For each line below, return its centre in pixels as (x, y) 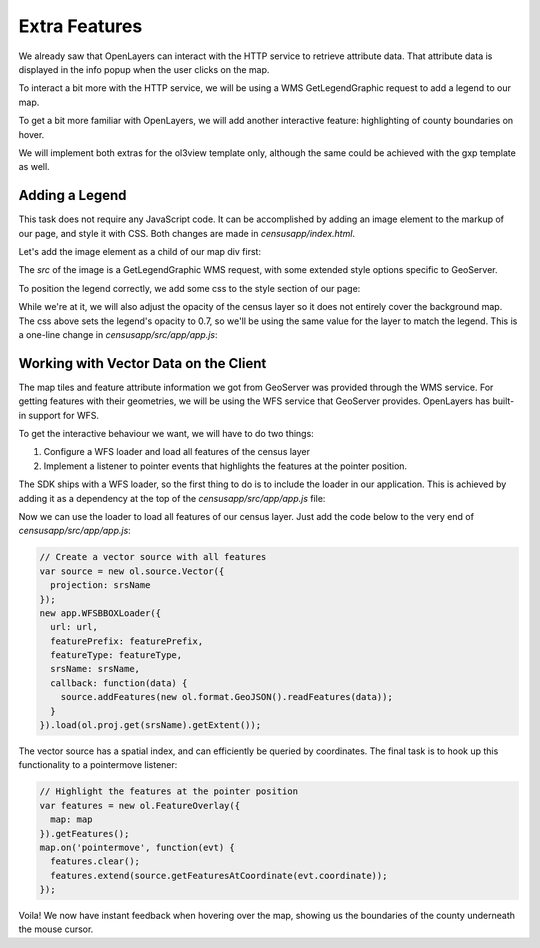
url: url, (74, 627)
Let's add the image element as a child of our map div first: (140, 251)
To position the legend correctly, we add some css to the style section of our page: (189, 288)
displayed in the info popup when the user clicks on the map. (144, 69)
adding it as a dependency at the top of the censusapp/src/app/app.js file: (172, 498)
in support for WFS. (59, 415)
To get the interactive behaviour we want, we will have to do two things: (166, 433)
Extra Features (80, 26)
